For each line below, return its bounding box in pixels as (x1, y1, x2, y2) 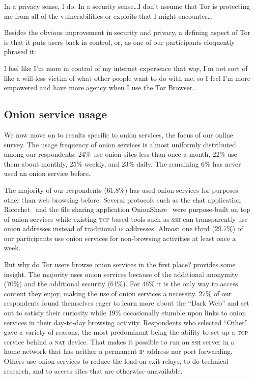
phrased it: (4, 46, 36, 57)
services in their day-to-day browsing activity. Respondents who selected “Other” (4, 317, 248, 327)
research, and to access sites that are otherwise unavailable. (4, 365, 183, 376)
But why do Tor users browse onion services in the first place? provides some (4, 259, 236, 270)
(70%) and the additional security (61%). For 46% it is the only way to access (4, 278, 238, 289)
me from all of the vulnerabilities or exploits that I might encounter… (4, 10, 212, 21)
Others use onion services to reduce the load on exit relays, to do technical (4, 356, 228, 366)
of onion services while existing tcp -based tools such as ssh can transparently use (4, 213, 248, 224)
